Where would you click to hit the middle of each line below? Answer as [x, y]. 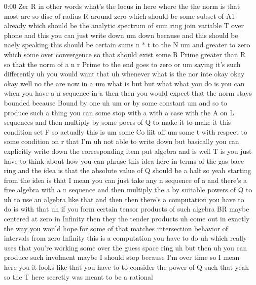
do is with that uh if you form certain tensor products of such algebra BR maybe [127, 209]
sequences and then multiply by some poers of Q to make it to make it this [118, 122]
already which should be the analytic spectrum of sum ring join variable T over [124, 25]
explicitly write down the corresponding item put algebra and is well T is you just [128, 151]
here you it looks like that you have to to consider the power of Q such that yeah [127, 267]
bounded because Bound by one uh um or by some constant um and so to [116, 102]
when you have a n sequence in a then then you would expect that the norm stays [128, 93]
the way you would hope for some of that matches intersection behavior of [116, 228]
